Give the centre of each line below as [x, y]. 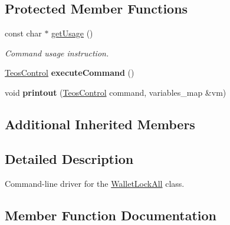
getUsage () [72, 33]
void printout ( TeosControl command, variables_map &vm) [116, 92]
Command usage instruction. [57, 53]
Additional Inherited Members [100, 124]
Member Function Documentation [111, 215]
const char [23, 33]
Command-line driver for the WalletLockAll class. [95, 183]
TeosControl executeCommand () [70, 73]
